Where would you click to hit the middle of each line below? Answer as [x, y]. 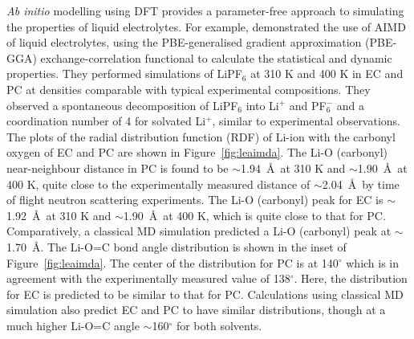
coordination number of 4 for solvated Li [106, 121]
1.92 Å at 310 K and [59, 215]
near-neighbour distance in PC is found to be [118, 167]
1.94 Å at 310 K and [293, 167]
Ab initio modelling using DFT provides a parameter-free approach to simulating [205, 10]
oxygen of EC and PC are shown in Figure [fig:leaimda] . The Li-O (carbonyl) [197, 152]
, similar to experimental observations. [306, 121]
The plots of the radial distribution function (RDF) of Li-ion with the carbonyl [201, 136]
